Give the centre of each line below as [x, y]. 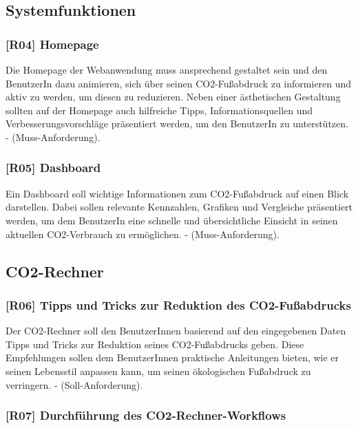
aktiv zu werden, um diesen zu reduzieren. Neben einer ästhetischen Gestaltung [173, 97]
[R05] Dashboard [53, 168]
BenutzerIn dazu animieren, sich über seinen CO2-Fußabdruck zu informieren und [179, 83]
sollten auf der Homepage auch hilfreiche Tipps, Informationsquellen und [159, 110]
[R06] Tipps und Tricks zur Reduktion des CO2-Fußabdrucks [178, 304]
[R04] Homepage [52, 44]
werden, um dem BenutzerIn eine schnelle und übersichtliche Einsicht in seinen [172, 220]
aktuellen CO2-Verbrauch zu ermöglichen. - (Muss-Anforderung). [143, 234]
